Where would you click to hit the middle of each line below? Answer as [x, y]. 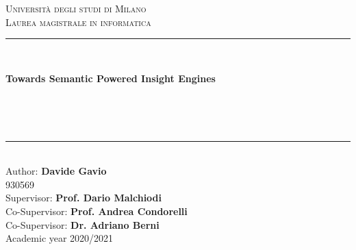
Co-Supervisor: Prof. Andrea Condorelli [97, 211]
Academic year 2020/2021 [60, 238]
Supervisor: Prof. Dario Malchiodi [84, 198]
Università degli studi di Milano [76, 8]
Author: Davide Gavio [56, 171]
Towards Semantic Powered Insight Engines [111, 78]
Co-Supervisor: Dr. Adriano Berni [82, 224]
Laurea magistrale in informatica [78, 22]
